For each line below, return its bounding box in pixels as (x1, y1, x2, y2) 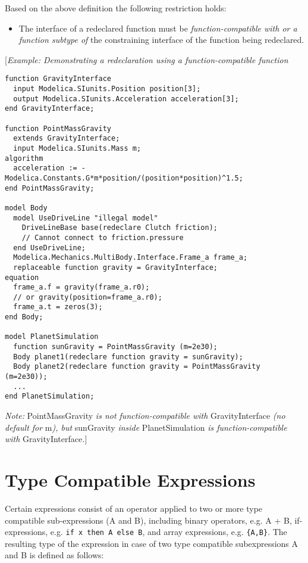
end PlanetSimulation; (5, 392, 95, 401)
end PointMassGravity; (5, 183, 95, 192)
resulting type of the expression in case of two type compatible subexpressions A (5, 537, 298, 549)
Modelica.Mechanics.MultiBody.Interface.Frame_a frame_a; (13, 253, 248, 262)
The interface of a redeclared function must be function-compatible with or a (18, 21, 297, 34)
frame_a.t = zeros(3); (13, 303, 103, 312)
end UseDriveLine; (13, 243, 86, 252)
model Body (5, 203, 48, 212)
